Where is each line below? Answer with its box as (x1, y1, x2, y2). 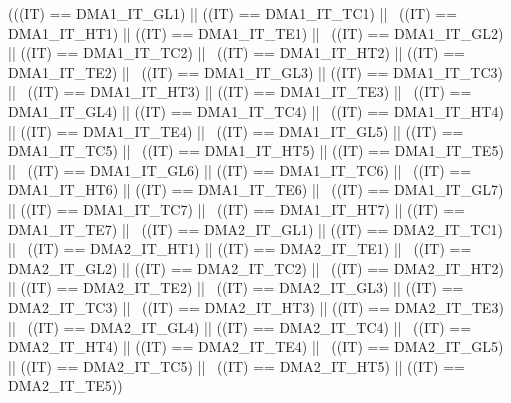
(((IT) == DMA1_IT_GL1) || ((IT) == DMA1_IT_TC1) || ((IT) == (8, 3, 458, 23)
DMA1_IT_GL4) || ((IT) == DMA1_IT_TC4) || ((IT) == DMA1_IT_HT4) (8, 100, 504, 121)
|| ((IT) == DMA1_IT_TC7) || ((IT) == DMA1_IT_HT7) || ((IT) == (8, 198, 465, 219)
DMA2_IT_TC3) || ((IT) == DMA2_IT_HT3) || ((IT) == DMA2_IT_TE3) (8, 296, 504, 317)
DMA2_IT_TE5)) (8, 375, 123, 396)
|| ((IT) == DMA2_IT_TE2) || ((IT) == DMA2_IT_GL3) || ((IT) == (8, 277, 464, 298)
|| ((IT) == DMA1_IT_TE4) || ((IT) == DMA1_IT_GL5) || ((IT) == (8, 120, 464, 141)
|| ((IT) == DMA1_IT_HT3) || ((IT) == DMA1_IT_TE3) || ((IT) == (8, 81, 472, 102)
